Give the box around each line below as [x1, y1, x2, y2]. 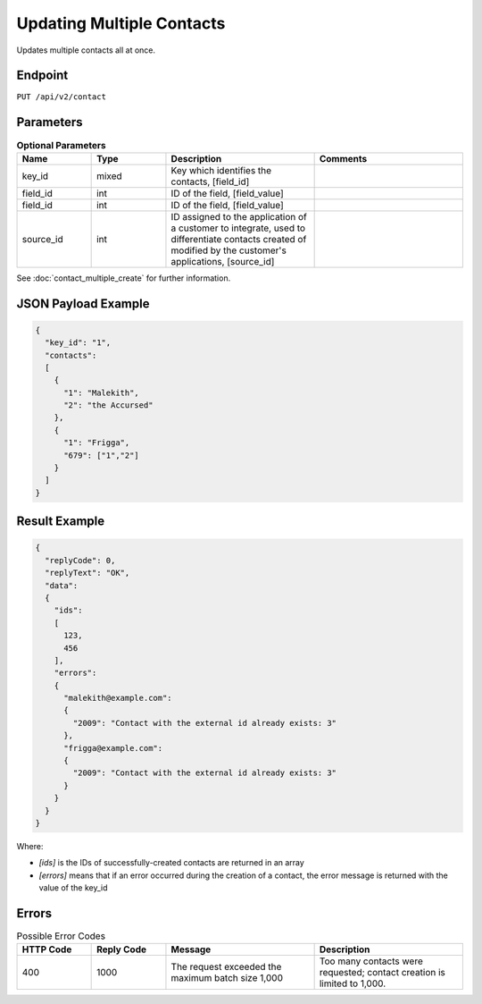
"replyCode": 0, [45, 555, 116, 565]
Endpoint [16, 68, 69, 83]
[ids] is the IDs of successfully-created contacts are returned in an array [38, 857, 305, 868]
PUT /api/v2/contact [16, 92, 107, 102]
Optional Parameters [16, 139, 106, 151]
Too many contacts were [319, 955, 423, 967]
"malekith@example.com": [63, 693, 173, 704]
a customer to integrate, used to [170, 222, 306, 234]
